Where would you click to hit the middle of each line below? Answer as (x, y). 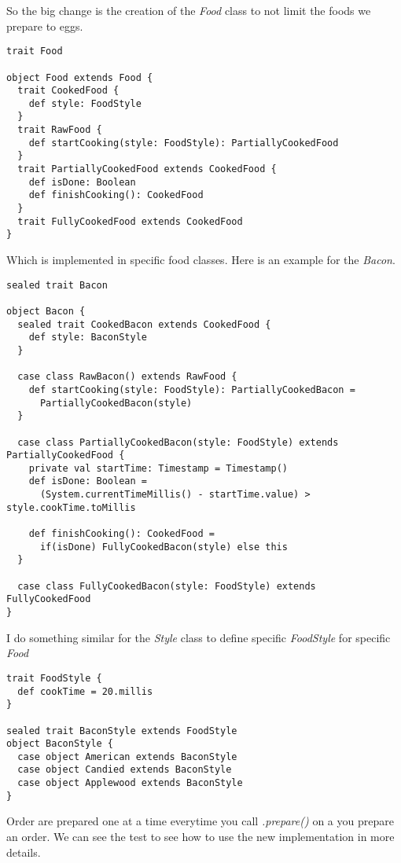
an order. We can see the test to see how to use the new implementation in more (200, 837)
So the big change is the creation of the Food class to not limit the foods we (189, 10)
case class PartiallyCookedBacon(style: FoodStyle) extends (178, 442)
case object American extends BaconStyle (127, 757)
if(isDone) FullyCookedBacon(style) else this (164, 547)
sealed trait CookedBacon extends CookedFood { (144, 324)
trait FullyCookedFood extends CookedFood (130, 221)
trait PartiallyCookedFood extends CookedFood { (147, 169)
